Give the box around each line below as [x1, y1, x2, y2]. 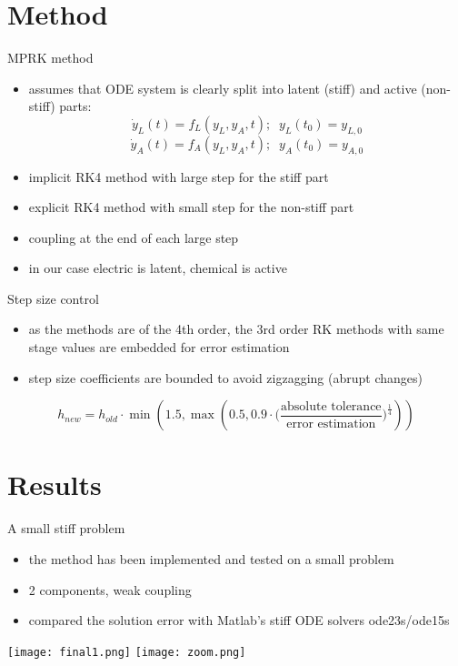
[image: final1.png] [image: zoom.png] [7, 645, 246, 659]
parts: [59, 96, 92, 116]
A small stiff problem [7, 519, 125, 538]
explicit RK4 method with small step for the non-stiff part [28, 197, 354, 217]
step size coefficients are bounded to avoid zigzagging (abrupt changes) [28, 368, 423, 387]
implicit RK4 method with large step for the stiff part [28, 166, 329, 186]
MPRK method [7, 48, 94, 67]
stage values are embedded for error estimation [28, 338, 290, 357]
